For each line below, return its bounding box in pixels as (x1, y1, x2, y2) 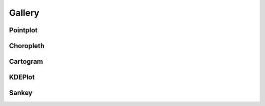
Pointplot (9, 26, 38, 34)
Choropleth (9, 42, 45, 50)
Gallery (9, 7, 39, 18)
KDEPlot (9, 73, 35, 81)
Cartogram (9, 57, 43, 66)
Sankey (9, 89, 33, 97)
